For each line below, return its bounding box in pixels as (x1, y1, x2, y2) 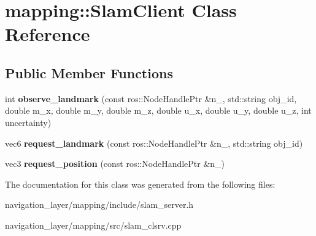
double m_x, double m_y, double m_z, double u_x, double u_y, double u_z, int (5, 104, 312, 117)
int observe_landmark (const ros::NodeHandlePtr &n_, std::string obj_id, (5, 92, 297, 105)
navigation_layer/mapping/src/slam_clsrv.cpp (5, 218, 182, 231)
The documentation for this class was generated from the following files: (5, 177, 276, 190)
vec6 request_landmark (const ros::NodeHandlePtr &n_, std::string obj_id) (5, 136, 303, 149)
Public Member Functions (5, 63, 173, 82)
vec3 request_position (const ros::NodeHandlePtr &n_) (5, 157, 225, 170)
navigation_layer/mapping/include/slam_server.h (5, 198, 194, 211)
